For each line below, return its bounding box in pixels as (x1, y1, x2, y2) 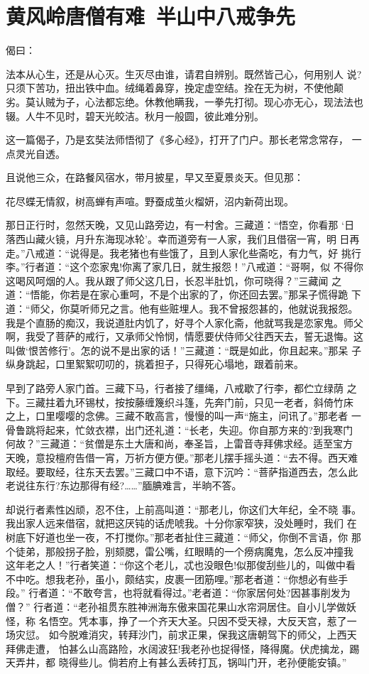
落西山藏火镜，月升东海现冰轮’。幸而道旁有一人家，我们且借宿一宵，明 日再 (6, 232, 360, 246)
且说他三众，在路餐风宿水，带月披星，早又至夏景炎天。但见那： (6, 170, 304, 185)
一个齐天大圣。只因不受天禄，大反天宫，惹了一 (138, 613, 357, 628)
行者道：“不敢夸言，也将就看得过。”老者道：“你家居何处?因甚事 (28, 585, 321, 600)
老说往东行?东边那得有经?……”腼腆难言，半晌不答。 (6, 478, 242, 493)
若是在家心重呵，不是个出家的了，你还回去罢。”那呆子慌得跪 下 (70, 287, 361, 302)
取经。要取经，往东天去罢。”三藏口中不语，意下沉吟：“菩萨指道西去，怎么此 (6, 464, 358, 479)
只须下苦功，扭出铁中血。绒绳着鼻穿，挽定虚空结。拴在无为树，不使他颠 (6, 80, 343, 95)
